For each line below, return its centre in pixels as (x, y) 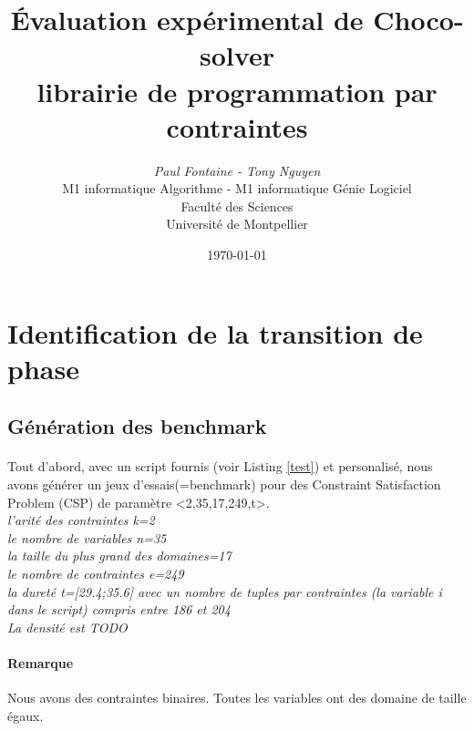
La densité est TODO (67, 627)
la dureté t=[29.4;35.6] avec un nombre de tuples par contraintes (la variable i (225, 591)
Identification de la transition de (215, 332)
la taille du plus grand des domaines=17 (119, 556)
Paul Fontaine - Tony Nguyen (237, 170)
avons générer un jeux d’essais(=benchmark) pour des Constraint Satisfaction (224, 484)
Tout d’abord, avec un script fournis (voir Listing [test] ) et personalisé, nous (220, 466)
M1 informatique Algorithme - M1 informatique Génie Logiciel (237, 188)
